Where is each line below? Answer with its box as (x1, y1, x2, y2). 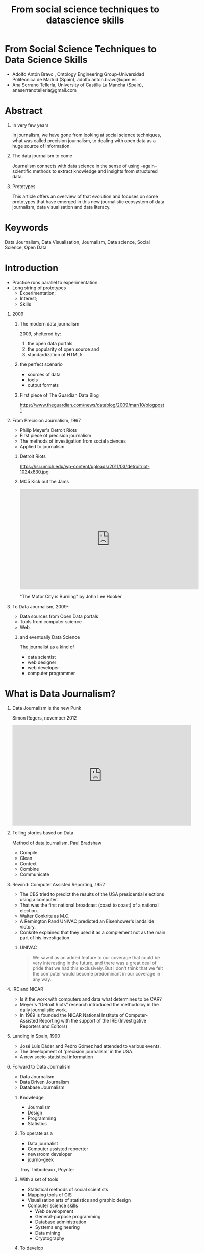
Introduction (5, 262, 59, 274)
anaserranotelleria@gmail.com (12, 87, 77, 93)
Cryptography (35, 1235, 65, 1241)
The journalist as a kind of (19, 644, 74, 650)
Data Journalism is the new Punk (12, 705, 82, 711)
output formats (27, 382, 59, 388)
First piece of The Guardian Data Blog (19, 392, 99, 398)
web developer (27, 664, 59, 670)
